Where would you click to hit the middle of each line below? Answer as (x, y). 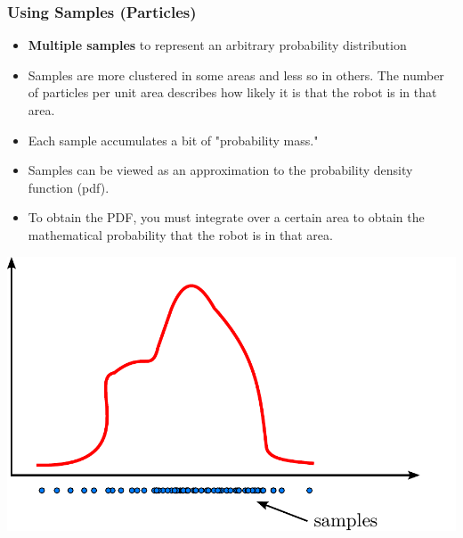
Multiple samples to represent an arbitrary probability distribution (217, 45)
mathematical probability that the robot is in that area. (180, 234)
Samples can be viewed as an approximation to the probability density (220, 170)
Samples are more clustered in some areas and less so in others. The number (236, 74)
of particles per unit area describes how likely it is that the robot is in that (232, 92)
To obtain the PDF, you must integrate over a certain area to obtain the (226, 217)
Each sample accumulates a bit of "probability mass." (173, 140)
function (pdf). (69, 187)
